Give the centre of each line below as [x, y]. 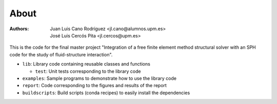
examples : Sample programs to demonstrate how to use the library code [100, 78]
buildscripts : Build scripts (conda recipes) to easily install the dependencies [106, 93]
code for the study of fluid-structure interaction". [61, 54]
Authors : [19, 29]
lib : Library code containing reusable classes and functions [86, 64]
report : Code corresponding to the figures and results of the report [94, 86]
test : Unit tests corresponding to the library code [88, 71]
